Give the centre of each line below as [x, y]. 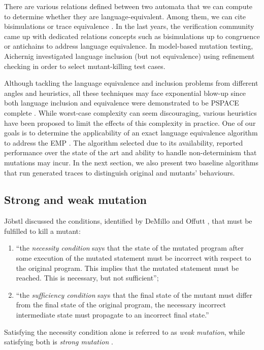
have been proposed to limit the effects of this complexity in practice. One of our [130, 123]
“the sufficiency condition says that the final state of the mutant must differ [134, 294]
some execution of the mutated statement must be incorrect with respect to [134, 258]
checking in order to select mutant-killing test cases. [85, 66]
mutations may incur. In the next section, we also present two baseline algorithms [131, 162]
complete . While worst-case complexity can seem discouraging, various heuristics [130, 112]
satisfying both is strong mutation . [59, 342]
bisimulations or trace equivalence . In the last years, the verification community [129, 26]
